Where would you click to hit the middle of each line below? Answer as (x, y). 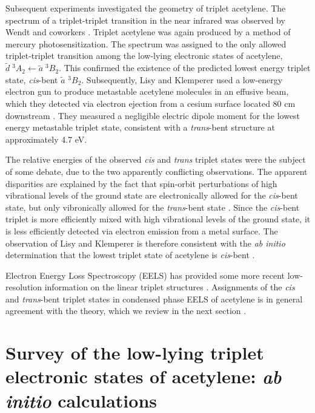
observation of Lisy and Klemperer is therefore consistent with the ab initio (145, 243)
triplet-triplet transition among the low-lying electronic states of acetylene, (144, 56)
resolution (24, 287)
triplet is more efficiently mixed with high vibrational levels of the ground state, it (158, 219)
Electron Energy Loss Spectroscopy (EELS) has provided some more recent (145, 275)
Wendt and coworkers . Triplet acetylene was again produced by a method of (148, 32)
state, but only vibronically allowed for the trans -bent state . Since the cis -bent (153, 207)
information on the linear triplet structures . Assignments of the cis (170, 287)
